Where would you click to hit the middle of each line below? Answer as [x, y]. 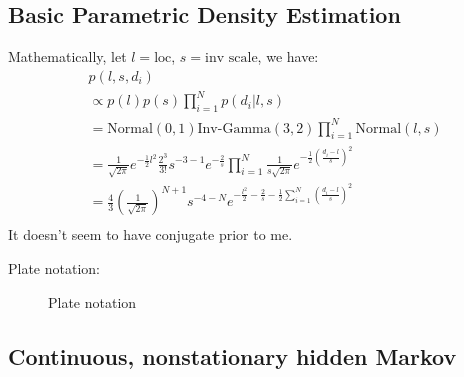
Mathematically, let [67, 56]
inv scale [231, 58]
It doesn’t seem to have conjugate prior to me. [150, 234]
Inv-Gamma [234, 128]
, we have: [288, 56]
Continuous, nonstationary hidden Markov [232, 355]
